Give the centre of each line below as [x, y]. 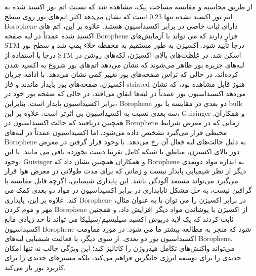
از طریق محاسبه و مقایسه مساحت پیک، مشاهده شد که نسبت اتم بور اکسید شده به [128, 6]
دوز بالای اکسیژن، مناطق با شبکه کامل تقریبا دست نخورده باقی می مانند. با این [122, 151]
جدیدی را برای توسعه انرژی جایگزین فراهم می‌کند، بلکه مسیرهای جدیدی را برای [123, 258]
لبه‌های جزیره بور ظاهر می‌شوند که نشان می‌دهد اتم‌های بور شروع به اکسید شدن [125, 64]
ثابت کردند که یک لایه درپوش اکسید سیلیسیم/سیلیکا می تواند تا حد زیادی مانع [119, 219]
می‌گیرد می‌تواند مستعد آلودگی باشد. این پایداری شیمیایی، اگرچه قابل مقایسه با [122, 180]
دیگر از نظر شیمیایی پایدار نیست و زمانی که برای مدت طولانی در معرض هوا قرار [125, 171]
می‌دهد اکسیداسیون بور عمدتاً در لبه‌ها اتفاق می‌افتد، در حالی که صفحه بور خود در [125, 93]
